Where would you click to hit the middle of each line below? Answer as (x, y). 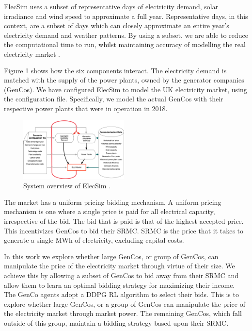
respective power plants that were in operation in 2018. (86, 108)
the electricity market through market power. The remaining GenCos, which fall (123, 313)
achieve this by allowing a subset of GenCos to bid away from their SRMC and (121, 275)
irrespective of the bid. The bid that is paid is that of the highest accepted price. (124, 221)
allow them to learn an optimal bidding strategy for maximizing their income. (119, 285)
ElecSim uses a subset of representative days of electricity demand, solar (111, 6)
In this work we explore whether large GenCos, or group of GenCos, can (111, 256)
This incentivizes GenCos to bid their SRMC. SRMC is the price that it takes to (124, 230)
